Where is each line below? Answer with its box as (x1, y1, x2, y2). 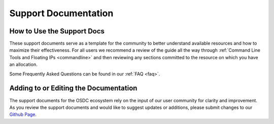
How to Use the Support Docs (9, 27, 105, 35)
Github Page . (9, 111, 37, 117)
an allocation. (9, 61, 38, 68)
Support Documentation (9, 8, 114, 19)
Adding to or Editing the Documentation (9, 84, 138, 93)
